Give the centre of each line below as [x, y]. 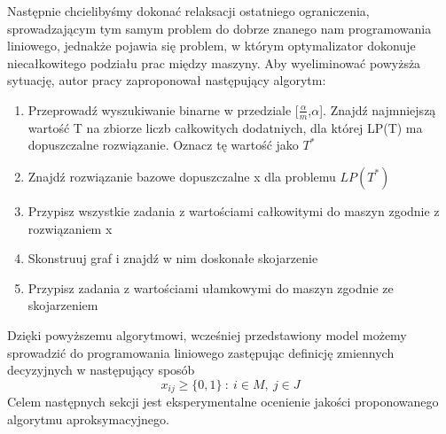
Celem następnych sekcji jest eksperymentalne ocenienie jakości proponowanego [223, 402]
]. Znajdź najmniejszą [378, 109]
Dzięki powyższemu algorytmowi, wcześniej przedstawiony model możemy [207, 334]
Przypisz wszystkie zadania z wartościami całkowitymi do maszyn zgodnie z [234, 210]
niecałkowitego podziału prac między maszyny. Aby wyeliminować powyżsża [214, 62]
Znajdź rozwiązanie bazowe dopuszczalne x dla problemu [182, 176]
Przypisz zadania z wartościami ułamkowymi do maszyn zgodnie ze [211, 287]
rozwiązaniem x [70, 228]
